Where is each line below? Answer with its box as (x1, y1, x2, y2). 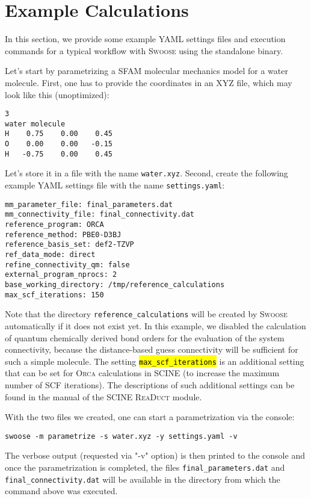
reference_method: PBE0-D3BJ (5, 230, 122, 239)
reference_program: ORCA (5, 220, 104, 229)
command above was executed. (5, 485, 118, 497)
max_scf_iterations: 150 (5, 290, 104, 299)
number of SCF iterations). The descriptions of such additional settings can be (5, 378, 295, 391)
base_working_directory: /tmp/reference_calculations (5, 280, 225, 289)
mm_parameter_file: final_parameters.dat (5, 200, 173, 209)
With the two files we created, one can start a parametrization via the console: (5, 411, 295, 423)
